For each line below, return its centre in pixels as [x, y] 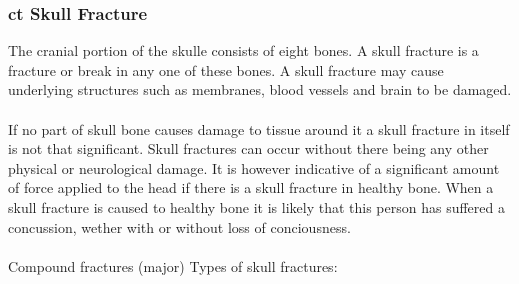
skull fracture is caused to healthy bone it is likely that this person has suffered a [256, 206]
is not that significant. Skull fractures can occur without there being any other [248, 148]
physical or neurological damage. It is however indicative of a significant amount [254, 167]
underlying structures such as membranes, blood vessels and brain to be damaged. [260, 89]
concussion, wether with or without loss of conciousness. [179, 226]
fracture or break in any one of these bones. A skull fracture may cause [226, 69]
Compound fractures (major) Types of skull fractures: [173, 265]
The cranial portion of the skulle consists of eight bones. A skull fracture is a [243, 50]
